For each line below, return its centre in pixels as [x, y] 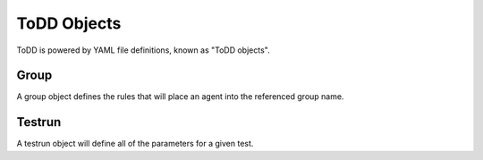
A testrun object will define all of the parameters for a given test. [135, 144]
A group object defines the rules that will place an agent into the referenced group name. [180, 97]
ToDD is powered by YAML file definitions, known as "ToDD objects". [143, 50]
